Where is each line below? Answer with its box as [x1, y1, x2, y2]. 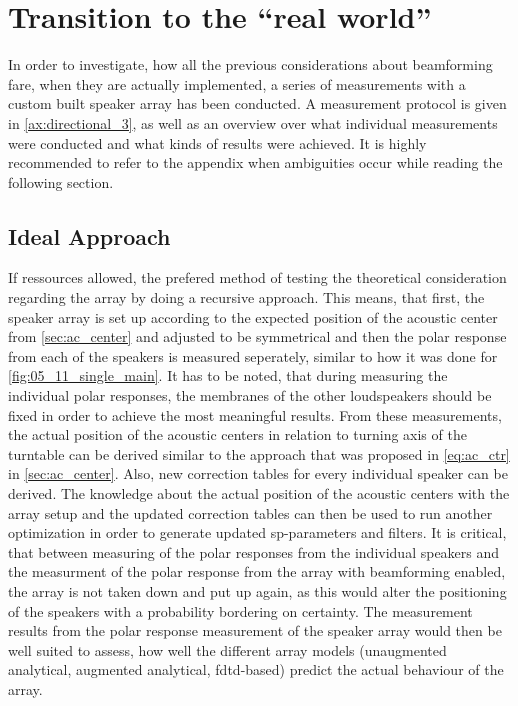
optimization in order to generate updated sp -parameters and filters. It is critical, [8, 522, 507, 543]
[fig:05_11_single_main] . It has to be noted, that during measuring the [8, 365, 448, 386]
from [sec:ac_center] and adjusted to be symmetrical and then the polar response [8, 326, 507, 347]
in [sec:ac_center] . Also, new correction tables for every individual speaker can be [8, 463, 508, 484]
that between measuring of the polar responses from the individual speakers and [8, 541, 500, 562]
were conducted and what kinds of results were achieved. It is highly [8, 132, 427, 153]
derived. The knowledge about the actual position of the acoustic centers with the [8, 483, 510, 504]
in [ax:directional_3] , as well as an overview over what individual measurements [8, 112, 498, 133]
